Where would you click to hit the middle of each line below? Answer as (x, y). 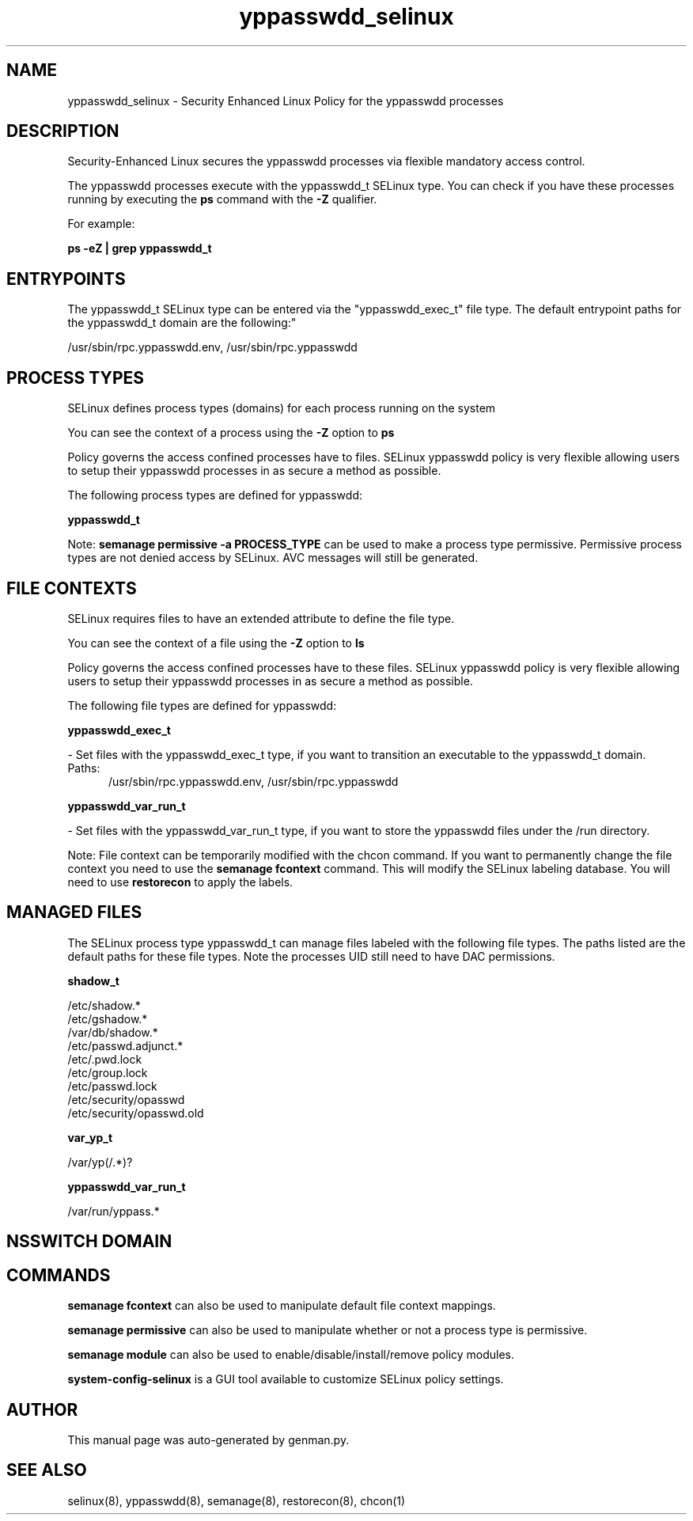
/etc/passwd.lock (112, 1086)
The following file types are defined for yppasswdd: (202, 705)
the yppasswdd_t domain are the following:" (182, 323)
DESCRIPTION (63, 131)
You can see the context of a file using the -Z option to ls (216, 643)
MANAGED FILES (74, 912)
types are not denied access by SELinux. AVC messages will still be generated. (273, 558)
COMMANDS (59, 1275)
